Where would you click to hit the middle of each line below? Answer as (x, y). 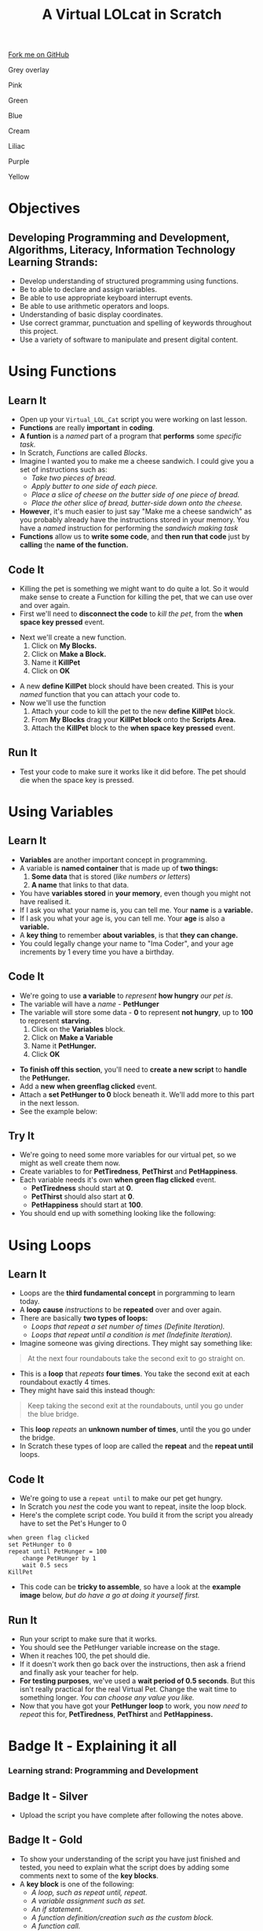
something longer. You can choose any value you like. (107, 1698)
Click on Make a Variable (72, 1037)
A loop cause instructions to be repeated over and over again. (121, 1310)
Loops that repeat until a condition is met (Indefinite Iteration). (132, 1335)
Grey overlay (29, 70)
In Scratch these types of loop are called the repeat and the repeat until (136, 1446)
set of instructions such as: (63, 469)
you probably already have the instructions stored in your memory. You (134, 520)
